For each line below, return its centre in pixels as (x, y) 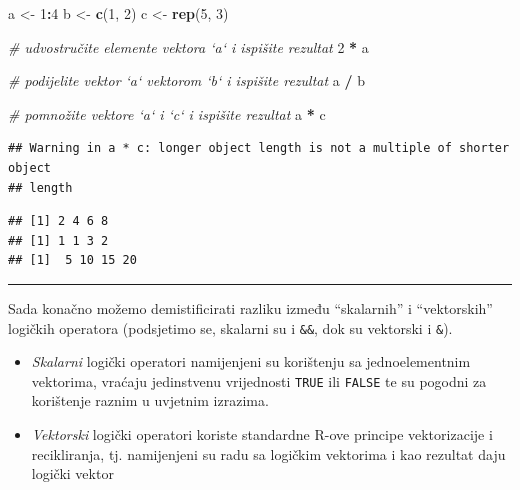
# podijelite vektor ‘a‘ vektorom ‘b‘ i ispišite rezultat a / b (186, 80)
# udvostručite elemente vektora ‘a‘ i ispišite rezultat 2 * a (188, 46)
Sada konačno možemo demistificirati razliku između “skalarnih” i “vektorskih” (250, 307)
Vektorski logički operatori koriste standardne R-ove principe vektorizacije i (262, 434)
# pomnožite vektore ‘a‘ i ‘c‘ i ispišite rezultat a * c (167, 113)
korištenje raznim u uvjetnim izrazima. (150, 400)
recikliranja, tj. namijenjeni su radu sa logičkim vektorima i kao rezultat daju (268, 453)
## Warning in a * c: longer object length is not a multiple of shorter (259, 148)
